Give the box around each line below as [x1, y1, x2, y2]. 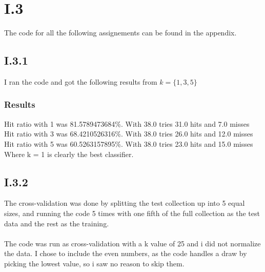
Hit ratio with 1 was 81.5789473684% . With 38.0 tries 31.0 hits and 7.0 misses [4, 118, 250, 129]
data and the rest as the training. [4, 218, 109, 228]
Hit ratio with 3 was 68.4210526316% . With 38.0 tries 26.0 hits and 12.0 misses [4, 128, 253, 139]
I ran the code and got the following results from [4, 76, 157, 87]
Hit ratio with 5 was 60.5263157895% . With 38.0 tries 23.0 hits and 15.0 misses [4, 138, 253, 149]
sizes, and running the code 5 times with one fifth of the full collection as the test [4, 207, 260, 218]
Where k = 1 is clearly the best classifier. [4, 148, 134, 159]
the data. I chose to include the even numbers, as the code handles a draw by [4, 248, 247, 259]
